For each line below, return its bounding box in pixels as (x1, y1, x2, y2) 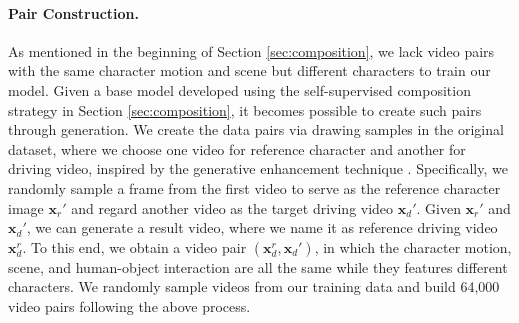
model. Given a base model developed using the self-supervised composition (8, 79, 471, 100)
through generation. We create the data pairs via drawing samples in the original (8, 119, 504, 140)
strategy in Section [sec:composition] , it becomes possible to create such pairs (8, 99, 482, 120)
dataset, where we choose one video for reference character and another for (8, 138, 466, 159)
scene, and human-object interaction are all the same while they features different (8, 256, 508, 277)
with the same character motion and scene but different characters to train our (8, 60, 491, 81)
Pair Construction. (8, 2, 140, 23)
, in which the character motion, (314, 236, 512, 257)
